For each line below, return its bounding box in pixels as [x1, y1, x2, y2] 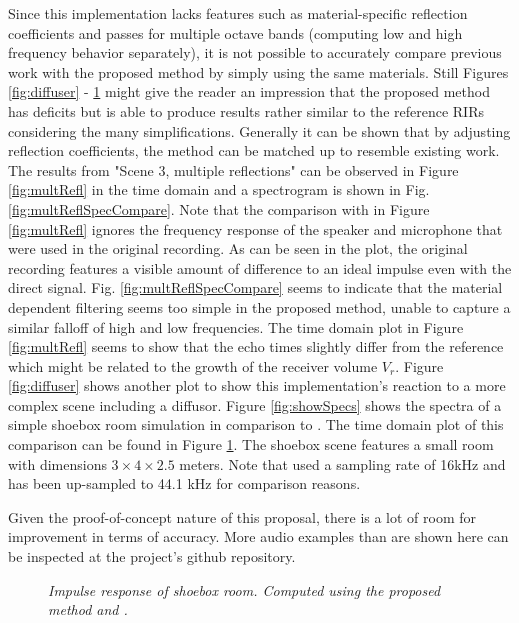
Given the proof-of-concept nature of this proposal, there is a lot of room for [8, 506, 477, 527]
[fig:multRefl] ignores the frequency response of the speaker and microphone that [8, 218, 503, 239]
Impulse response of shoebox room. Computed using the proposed [48, 579, 441, 600]
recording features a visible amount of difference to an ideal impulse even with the [8, 257, 512, 278]
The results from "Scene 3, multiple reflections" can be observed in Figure [8, 159, 459, 180]
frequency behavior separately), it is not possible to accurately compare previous [8, 42, 502, 63]
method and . [48, 599, 128, 620]
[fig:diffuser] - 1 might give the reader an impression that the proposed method [8, 81, 490, 102]
